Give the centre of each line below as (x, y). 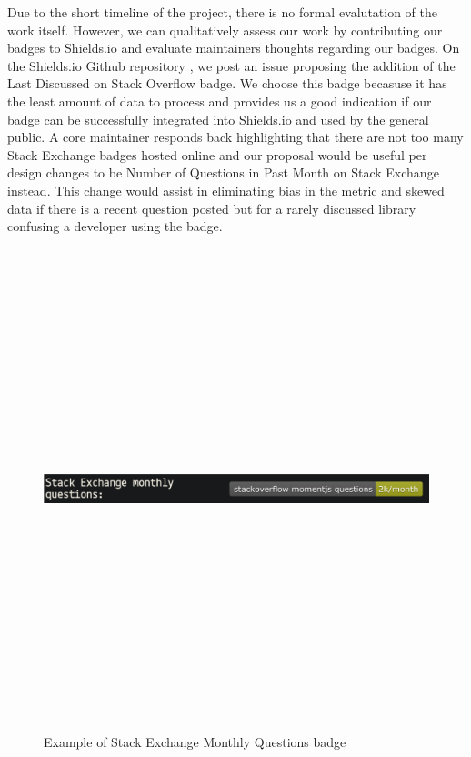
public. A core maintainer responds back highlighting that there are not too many (235, 137)
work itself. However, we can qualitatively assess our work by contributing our (225, 30)
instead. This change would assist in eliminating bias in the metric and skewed (226, 190)
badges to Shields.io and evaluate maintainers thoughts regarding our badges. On (234, 48)
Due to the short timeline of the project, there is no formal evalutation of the (223, 12)
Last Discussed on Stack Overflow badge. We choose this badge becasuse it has (227, 83)
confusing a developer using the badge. (115, 226)
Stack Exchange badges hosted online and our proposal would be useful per (217, 154)
